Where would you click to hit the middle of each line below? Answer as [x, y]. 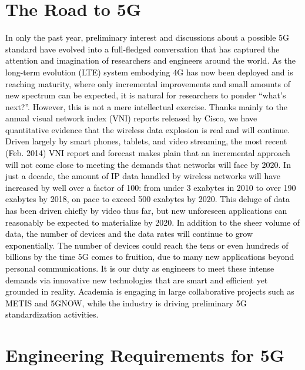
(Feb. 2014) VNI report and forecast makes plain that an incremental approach [148, 153]
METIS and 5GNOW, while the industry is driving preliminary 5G [126, 303]
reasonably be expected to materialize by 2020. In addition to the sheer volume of [153, 222]
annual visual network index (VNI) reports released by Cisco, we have [131, 118]
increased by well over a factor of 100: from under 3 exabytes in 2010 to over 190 [151, 187]
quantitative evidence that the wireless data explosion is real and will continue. [148, 129]
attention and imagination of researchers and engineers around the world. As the [151, 60]
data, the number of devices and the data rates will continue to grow [129, 234]
